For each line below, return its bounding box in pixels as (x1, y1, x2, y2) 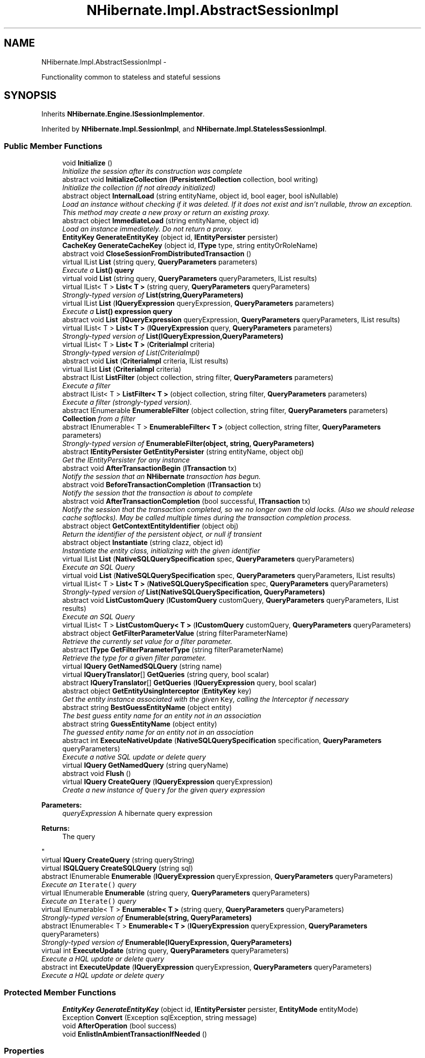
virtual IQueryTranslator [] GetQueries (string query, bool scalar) (62, 670, 269, 679)
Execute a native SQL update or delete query (62, 753, 206, 761)
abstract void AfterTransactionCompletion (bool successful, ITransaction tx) (62, 497, 311, 506)
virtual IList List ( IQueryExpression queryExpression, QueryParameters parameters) (62, 299, 334, 308)
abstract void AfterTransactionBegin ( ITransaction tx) (62, 464, 237, 473)
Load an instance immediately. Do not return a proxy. (62, 225, 233, 233)
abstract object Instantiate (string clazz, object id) (62, 538, 223, 547)
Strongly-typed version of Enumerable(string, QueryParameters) (41, 913, 252, 922)
